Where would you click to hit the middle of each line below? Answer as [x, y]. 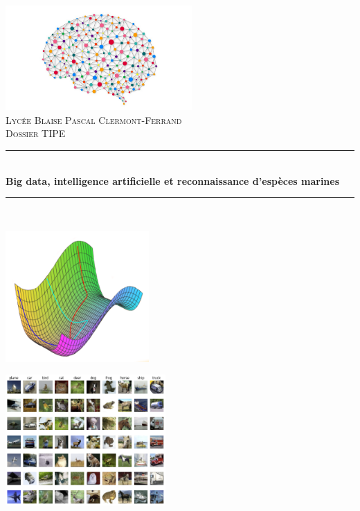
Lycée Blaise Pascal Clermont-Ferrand [94, 119]
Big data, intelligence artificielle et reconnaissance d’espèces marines [173, 180]
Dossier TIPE [36, 133]
